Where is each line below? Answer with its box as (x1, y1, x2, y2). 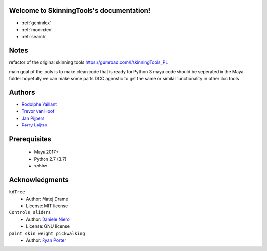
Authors (9, 88, 35, 96)
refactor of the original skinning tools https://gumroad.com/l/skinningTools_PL (9, 59, 168, 65)
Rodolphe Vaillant (21, 101, 57, 107)
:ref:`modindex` (21, 26, 53, 32)
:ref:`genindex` (21, 20, 52, 26)
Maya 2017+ (34, 149, 59, 155)
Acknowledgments (9, 176, 69, 184)
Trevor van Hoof (21, 108, 55, 114)
